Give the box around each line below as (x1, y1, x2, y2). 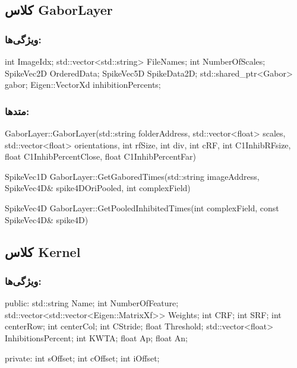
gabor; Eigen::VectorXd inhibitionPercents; (5, 78, 161, 91)
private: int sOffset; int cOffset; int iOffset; (5, 351, 160, 364)
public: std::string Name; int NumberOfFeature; (5, 297, 179, 309)
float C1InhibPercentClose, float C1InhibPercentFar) (5, 150, 197, 163)
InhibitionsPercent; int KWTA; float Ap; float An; (5, 331, 188, 344)
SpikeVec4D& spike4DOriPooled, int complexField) (5, 182, 191, 194)
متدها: (5, 103, 30, 118)
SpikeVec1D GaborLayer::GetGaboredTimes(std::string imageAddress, (5, 170, 260, 182)
